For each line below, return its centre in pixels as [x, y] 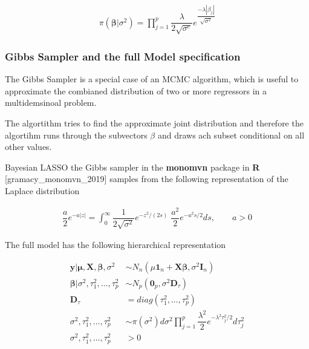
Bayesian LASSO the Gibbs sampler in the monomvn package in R [132, 167]
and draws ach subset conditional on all [231, 135]
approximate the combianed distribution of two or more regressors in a [136, 90]
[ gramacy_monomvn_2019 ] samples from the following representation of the [147, 179]
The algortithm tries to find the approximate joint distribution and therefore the [154, 122]
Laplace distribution [42, 190]
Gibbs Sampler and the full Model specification [123, 56]
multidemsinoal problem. [51, 103]
